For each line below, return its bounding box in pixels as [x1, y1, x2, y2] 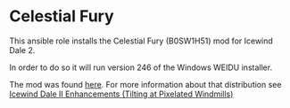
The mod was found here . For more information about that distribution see [9, 79, 282, 89]
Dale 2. [9, 44, 36, 55]
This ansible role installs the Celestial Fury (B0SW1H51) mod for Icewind [9, 35, 274, 46]
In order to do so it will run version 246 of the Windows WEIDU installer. [9, 62, 273, 73]
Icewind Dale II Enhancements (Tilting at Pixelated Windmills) [9, 89, 234, 99]
